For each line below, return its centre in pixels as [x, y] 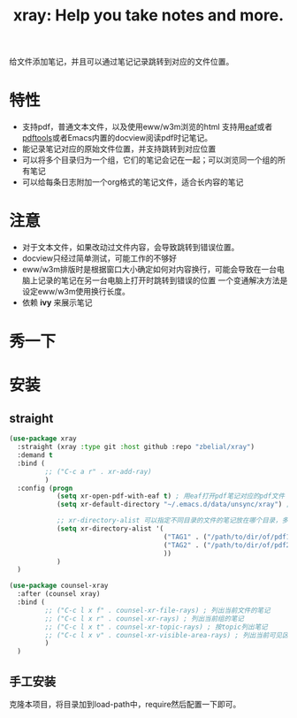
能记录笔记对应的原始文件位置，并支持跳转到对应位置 [119, 149]
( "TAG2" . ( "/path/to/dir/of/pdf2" [228, 545]
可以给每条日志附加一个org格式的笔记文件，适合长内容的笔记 [133, 182]
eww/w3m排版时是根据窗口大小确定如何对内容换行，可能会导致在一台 [149, 270]
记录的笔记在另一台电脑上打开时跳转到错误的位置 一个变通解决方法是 [163, 280]
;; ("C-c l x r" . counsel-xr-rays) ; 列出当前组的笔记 [145, 619]
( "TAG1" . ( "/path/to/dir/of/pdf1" [228, 537]
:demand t [35, 455]
